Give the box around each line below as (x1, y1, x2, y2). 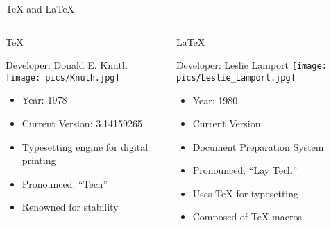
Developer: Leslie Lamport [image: (176, 58, 327, 72)
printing (22, 153, 56, 168)
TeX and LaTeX (6, 1, 74, 15)
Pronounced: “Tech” (22, 176, 108, 190)
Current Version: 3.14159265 (22, 116, 143, 131)
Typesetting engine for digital (22, 139, 148, 154)
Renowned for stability (22, 199, 119, 214)
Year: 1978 (22, 92, 67, 107)
